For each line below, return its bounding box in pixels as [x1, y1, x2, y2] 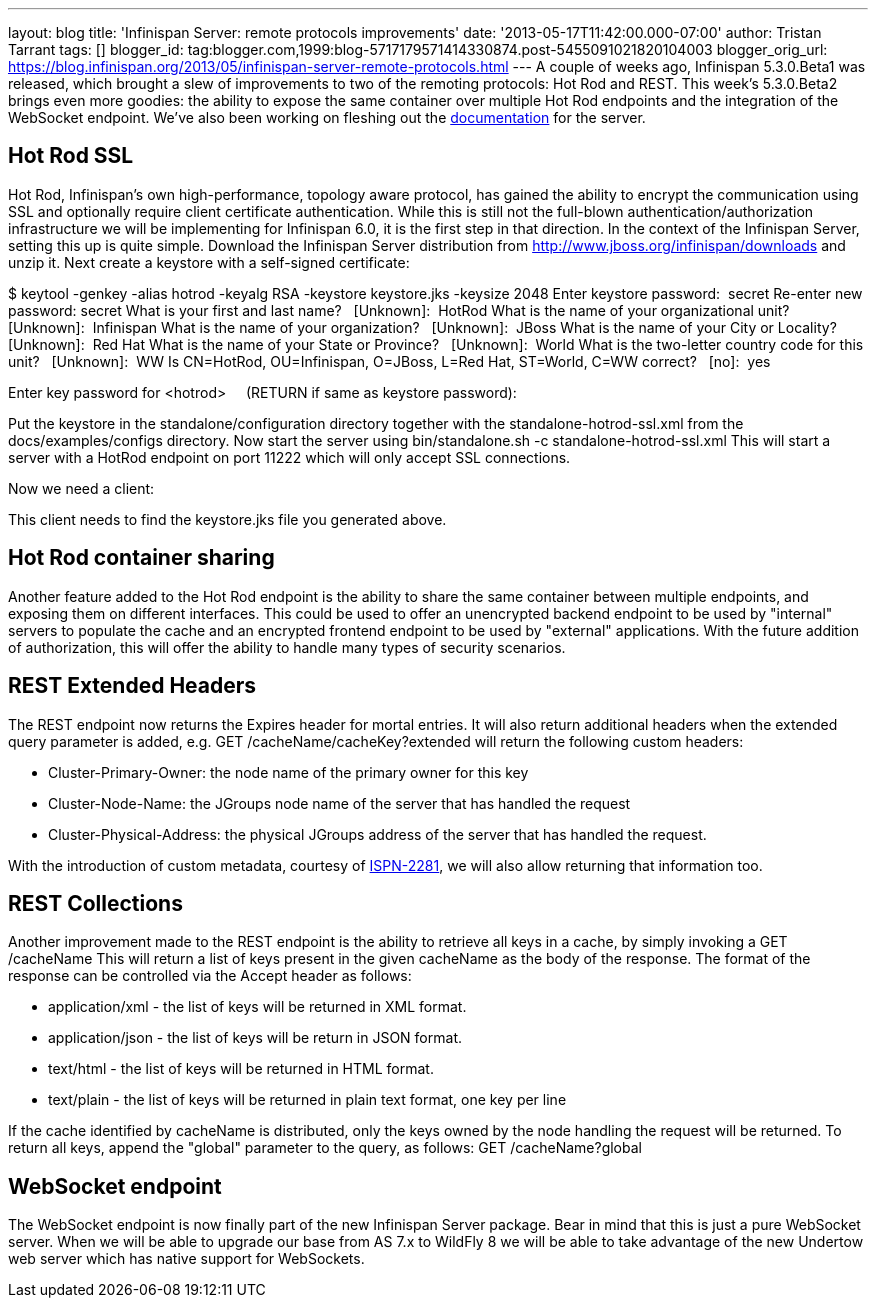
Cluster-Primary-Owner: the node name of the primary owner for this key [48, 763, 529, 781]
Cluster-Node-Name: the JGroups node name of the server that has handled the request [48, 794, 631, 812]
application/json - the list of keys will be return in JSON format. [48, 1029, 462, 1047]
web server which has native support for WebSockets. [8, 1250, 365, 1268]
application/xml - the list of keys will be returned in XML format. [48, 998, 467, 1016]
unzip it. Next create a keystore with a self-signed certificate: [8, 253, 410, 271]
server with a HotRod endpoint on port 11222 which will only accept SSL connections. [8, 448, 571, 466]
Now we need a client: [8, 479, 155, 497]
